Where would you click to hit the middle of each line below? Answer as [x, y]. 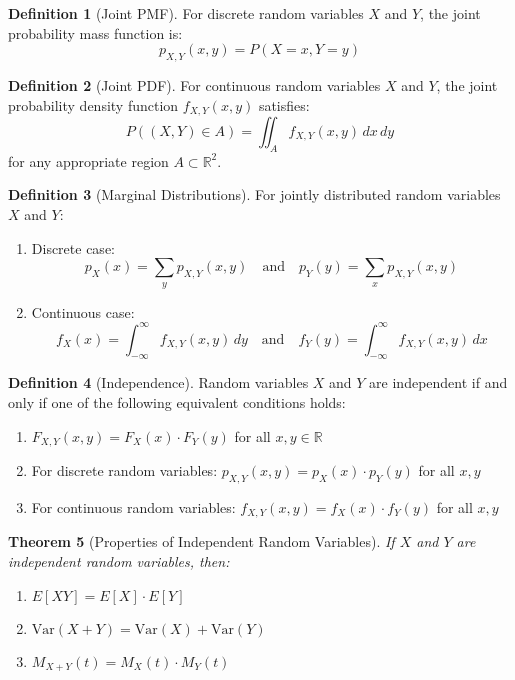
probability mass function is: [95, 32]
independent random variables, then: [119, 560]
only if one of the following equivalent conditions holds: [177, 402]
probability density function [93, 104]
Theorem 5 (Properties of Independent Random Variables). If [201, 541]
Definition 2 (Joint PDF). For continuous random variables [194, 84]
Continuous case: [83, 311]
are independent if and [438, 382]
